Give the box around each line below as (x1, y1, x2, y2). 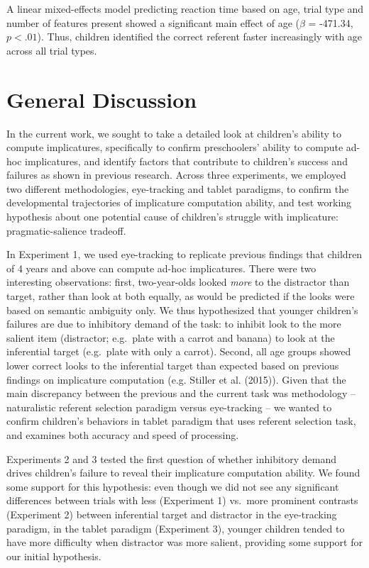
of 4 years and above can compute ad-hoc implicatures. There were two (6, 260, 316, 275)
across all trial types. (6, 43, 97, 57)
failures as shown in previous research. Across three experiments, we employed (6, 167, 346, 182)
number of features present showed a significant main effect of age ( (6, 15, 299, 30)
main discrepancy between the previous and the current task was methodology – (6, 386, 356, 401)
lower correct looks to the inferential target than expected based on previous (6, 358, 339, 372)
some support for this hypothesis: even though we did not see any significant (6, 479, 339, 494)
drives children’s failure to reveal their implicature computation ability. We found (6, 465, 360, 480)
